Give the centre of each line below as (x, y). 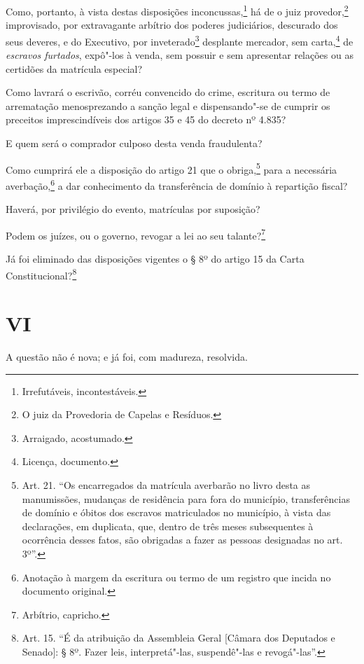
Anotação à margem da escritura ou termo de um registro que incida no (176, 577)
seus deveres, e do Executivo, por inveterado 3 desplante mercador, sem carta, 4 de (180, 40)
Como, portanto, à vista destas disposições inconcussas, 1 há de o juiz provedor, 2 (177, 10)
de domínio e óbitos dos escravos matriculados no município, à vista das (176, 512)
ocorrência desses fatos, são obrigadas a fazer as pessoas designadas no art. (182, 540)
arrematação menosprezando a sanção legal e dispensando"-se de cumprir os (168, 105)
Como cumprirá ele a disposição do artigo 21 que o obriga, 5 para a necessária (171, 168)
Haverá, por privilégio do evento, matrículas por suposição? (133, 209)
